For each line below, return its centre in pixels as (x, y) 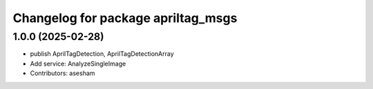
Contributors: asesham (63, 73)
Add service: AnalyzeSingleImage (78, 63)
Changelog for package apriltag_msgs (125, 18)
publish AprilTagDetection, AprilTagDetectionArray (102, 54)
